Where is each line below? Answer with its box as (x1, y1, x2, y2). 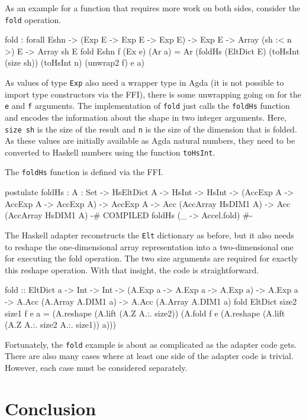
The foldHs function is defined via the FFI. (5, 166, 163, 178)
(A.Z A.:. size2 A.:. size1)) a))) (5, 318, 116, 331)
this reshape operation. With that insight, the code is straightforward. (5, 263, 259, 276)
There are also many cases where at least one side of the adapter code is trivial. (5, 350, 294, 362)
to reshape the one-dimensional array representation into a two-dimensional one (5, 240, 294, 253)
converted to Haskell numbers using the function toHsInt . (5, 146, 215, 158)
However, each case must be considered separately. (5, 361, 188, 373)
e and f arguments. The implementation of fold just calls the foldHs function (5, 99, 290, 112)
